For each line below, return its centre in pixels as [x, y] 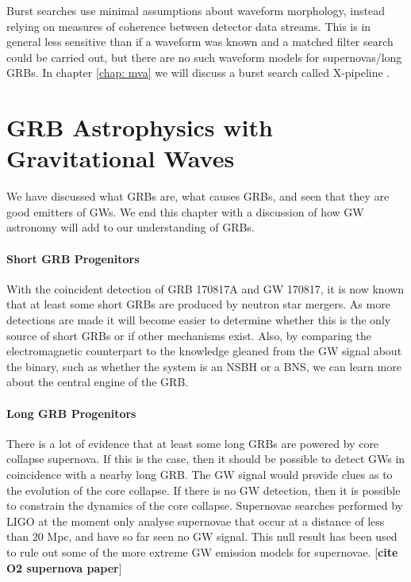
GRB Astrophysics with [140, 127]
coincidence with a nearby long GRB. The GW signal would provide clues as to [200, 474]
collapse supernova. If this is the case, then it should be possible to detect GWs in [206, 459]
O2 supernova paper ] [64, 567]
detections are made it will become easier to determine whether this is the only [199, 320]
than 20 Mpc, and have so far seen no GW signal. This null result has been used [202, 536]
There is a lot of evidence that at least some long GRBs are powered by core [193, 443]
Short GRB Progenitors [73, 258]
